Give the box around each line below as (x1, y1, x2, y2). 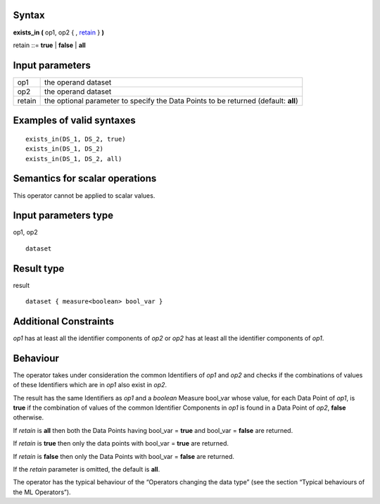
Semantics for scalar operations (13, 172, 157, 184)
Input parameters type (13, 210, 114, 222)
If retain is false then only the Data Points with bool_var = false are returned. (13, 452, 235, 460)
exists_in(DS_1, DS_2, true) (25, 134, 126, 143)
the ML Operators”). (13, 488, 71, 496)
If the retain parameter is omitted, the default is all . (13, 465, 160, 474)
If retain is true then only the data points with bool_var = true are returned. (13, 439, 229, 448)
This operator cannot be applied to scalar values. (13, 191, 156, 200)
